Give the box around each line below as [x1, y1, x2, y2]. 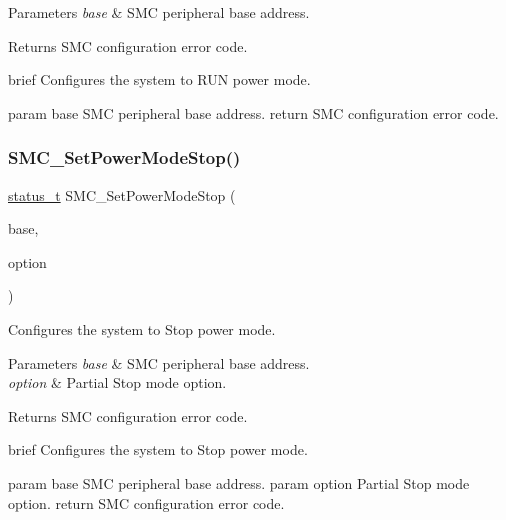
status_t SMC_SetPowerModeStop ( [8, 184, 236, 205]
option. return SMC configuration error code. [8, 492, 285, 513]
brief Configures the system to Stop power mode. [8, 439, 308, 460]
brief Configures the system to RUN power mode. [8, 69, 311, 90]
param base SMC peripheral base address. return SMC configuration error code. [8, 102, 499, 123]
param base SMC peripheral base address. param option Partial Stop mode [8, 472, 470, 493]
